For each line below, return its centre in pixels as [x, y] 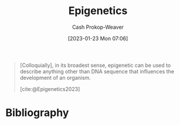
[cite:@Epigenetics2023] [50, 89]
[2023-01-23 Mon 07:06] [98, 38]
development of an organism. [55, 77]
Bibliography [37, 113]
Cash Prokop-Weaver [98, 27]
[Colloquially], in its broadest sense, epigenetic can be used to [95, 65]
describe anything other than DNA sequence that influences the [97, 71]
